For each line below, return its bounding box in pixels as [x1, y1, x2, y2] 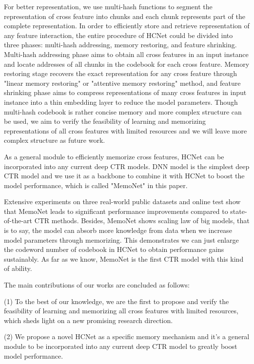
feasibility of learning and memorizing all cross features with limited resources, [4, 306, 238, 316]
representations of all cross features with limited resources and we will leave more [4, 125, 247, 135]
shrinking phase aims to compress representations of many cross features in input [4, 87, 247, 97]
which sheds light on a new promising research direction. [4, 315, 173, 325]
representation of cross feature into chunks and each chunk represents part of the [4, 11, 245, 21]
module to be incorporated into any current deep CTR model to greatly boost [4, 341, 237, 351]
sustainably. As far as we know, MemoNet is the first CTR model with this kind [4, 253, 244, 264]
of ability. [4, 263, 32, 273]
